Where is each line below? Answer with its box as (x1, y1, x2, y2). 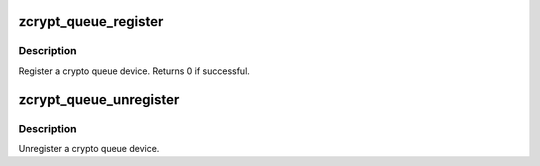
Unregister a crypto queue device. (18, 142, 160, 154)
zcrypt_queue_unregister (18, 91, 180, 108)
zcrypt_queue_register (18, 13, 164, 30)
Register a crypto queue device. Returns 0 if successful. (18, 65, 250, 77)
